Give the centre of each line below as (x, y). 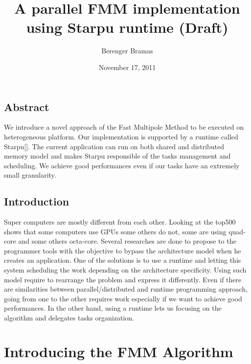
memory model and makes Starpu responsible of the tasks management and (117, 156)
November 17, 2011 (127, 67)
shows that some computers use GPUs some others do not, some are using (115, 231)
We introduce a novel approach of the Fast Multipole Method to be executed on (124, 127)
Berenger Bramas (127, 51)
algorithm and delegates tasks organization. (69, 318)
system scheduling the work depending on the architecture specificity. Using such (125, 270)
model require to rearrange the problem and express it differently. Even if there (123, 279)
